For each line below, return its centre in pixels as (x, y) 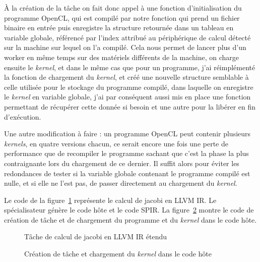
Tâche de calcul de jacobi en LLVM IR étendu (95, 237)
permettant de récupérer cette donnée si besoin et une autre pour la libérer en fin (130, 106)
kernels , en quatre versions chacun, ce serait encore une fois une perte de (116, 143)
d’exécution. (23, 116)
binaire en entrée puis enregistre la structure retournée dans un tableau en (119, 28)
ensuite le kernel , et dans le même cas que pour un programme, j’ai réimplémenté (130, 67)
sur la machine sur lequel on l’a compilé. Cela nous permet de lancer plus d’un (125, 47)
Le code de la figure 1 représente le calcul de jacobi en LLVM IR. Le (110, 200)
